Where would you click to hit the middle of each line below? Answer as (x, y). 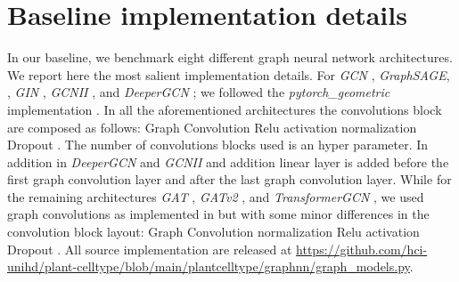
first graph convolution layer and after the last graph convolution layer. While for (229, 179)
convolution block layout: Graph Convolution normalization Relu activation (213, 232)
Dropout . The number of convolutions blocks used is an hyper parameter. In (218, 145)
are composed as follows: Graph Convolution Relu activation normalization (212, 127)
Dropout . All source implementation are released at (150, 249)
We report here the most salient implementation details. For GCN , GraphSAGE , (229, 74)
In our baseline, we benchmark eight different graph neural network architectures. (230, 57)
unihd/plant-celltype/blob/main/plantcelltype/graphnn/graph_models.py (209, 266)
